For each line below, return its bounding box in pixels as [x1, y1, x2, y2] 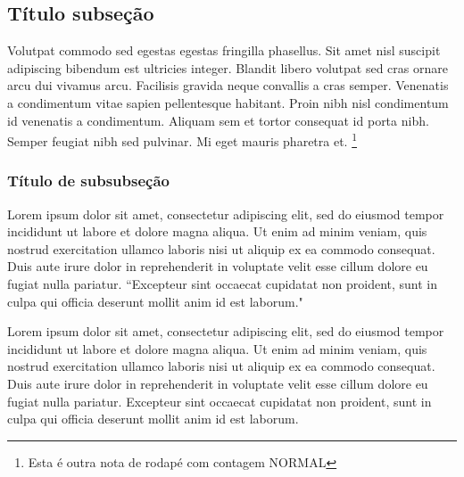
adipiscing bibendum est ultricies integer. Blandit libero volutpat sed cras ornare [7, 58, 448, 77]
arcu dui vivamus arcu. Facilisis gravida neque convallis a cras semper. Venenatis [7, 76, 449, 95]
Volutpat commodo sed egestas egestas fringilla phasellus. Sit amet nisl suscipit [7, 41, 441, 60]
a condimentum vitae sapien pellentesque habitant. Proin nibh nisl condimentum [7, 93, 449, 111]
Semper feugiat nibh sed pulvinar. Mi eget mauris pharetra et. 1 [7, 129, 358, 150]
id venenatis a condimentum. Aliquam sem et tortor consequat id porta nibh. [7, 111, 429, 129]
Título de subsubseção [7, 169, 170, 192]
